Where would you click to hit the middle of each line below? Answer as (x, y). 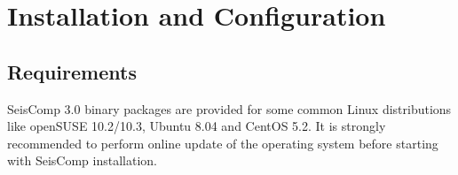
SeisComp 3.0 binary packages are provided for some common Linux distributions (229, 108)
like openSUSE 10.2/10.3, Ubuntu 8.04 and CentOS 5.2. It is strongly (197, 126)
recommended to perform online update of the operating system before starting (223, 143)
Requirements (72, 71)
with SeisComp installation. (82, 160)
